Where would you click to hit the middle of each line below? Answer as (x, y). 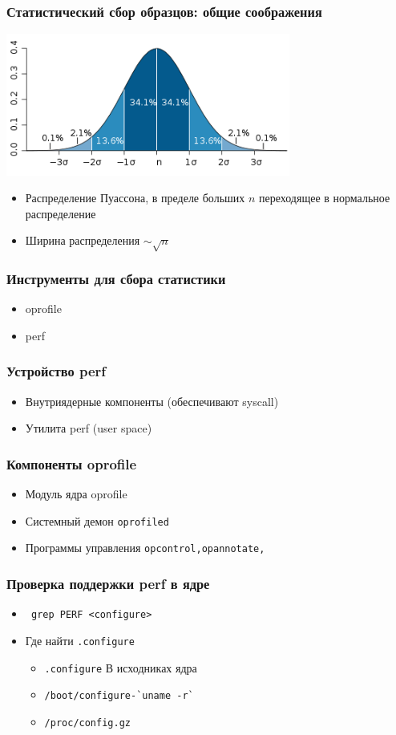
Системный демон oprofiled (97, 520)
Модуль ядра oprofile (76, 494)
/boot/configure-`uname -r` (119, 696)
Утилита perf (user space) (89, 428)
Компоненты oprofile (72, 463)
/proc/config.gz (87, 723)
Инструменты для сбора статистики (116, 279)
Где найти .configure (80, 640)
